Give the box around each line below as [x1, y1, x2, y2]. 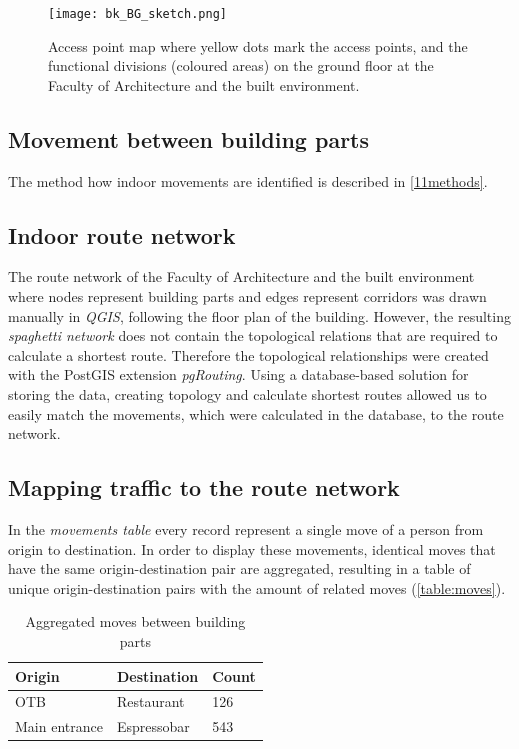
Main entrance [15, 716, 103, 737]
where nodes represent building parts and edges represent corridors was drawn [8, 286, 487, 307]
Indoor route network [8, 219, 236, 250]
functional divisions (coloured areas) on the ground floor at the [48, 55, 434, 76]
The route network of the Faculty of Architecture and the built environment [8, 266, 475, 287]
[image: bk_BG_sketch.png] [48, 7, 227, 21]
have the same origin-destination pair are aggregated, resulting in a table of [8, 558, 471, 579]
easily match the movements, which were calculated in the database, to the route [8, 403, 504, 424]
